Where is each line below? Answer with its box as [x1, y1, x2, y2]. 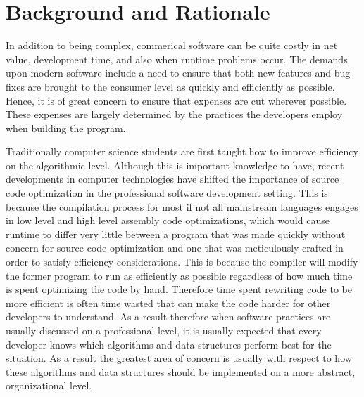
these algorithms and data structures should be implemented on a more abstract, [6, 364, 356, 379]
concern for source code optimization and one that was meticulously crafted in [6, 240, 344, 255]
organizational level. [6, 378, 92, 393]
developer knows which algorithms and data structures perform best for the [6, 337, 332, 351]
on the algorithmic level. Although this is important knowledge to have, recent [6, 157, 344, 172]
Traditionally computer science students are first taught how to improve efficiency [6, 144, 358, 159]
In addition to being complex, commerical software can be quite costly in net [6, 38, 338, 53]
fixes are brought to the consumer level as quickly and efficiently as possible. [6, 79, 335, 93]
